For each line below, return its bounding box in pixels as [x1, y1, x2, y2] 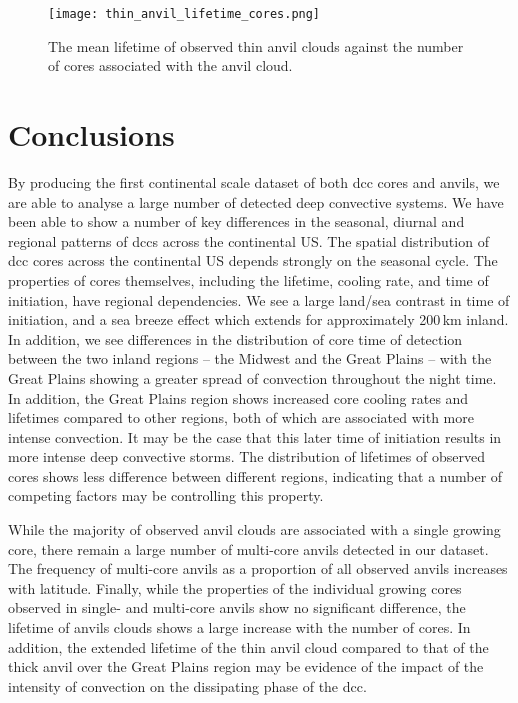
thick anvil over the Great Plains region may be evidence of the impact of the [8, 656, 484, 677]
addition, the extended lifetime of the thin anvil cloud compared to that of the [8, 636, 489, 657]
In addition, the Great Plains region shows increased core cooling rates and [8, 387, 469, 408]
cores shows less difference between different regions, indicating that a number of [8, 465, 503, 486]
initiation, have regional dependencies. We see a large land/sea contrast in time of [8, 289, 510, 310]
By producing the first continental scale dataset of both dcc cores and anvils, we [8, 171, 500, 192]
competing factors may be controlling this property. [8, 485, 324, 506]
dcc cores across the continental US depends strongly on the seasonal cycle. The [8, 250, 498, 271]
